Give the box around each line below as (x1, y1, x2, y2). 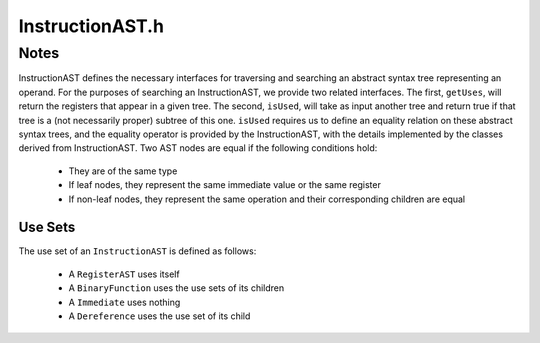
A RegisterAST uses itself (68, 268, 180, 280)
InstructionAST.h (18, 15, 165, 37)
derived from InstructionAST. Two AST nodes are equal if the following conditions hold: (18, 142, 378, 154)
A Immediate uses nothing (68, 296, 181, 308)
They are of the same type (68, 165, 178, 177)
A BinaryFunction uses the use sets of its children (68, 282, 285, 294)
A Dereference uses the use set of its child (68, 310, 251, 322)
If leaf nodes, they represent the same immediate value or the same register (68, 179, 382, 191)
